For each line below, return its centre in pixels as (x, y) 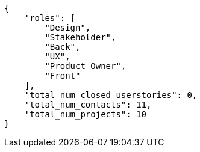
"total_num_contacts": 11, (88, 105)
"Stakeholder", (80, 37)
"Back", (63, 47)
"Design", (68, 28)
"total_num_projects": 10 (86, 114)
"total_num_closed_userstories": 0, (111, 95)
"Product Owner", (86, 66)
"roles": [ (50, 18)
